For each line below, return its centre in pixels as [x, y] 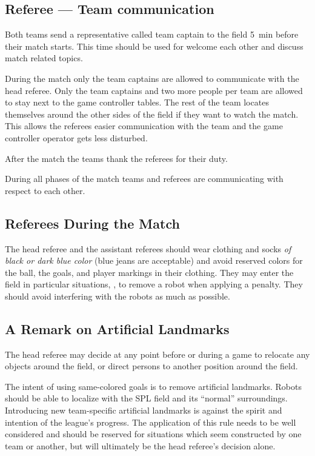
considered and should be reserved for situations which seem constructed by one [153, 434]
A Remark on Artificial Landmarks [117, 328]
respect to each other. [45, 190]
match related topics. [44, 58]
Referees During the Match [92, 223]
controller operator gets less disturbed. [76, 137]
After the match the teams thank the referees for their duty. [116, 158]
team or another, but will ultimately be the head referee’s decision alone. [140, 445]
